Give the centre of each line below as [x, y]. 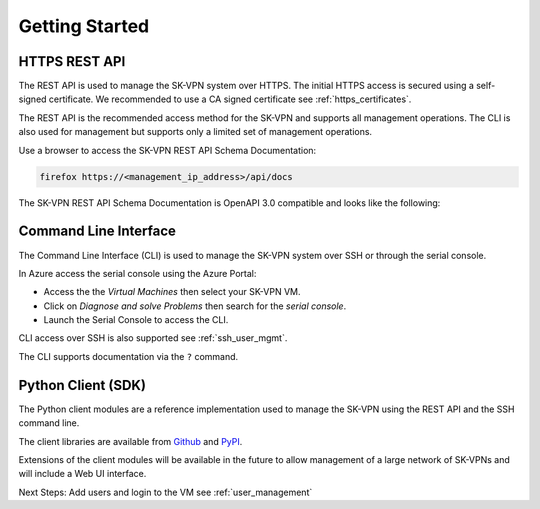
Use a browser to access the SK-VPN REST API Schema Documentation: [167, 150]
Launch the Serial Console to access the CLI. [136, 320]
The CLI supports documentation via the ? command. [128, 356]
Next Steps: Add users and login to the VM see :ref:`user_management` [165, 492]
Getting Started [84, 26]
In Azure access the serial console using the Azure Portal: [137, 273]
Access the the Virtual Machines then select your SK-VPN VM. [172, 292]
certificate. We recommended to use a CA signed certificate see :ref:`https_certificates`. [230, 99]
